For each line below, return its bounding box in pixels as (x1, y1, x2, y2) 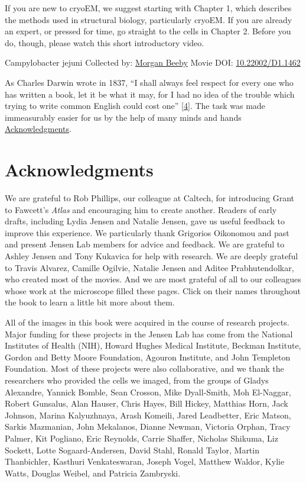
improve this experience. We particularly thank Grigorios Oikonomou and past (5, 226, 289, 239)
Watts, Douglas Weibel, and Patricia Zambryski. (5, 466, 181, 479)
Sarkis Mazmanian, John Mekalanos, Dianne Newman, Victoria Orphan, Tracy (5, 420, 291, 433)
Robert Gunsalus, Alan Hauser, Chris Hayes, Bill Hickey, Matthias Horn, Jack (5, 397, 288, 410)
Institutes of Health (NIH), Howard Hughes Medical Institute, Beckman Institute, (5, 339, 301, 352)
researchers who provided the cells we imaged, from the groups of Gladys (5, 373, 269, 386)
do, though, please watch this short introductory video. (5, 36, 204, 49)
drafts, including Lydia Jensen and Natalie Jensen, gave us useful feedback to (5, 215, 285, 227)
